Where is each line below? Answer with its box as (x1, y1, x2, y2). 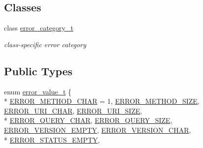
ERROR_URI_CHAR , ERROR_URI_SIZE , (4, 105, 142, 116)
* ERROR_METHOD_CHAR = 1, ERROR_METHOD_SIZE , (4, 96, 200, 106)
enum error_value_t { (4, 86, 72, 96)
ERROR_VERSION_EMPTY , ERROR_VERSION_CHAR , (4, 124, 191, 135)
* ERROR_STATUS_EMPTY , (4, 134, 100, 145)
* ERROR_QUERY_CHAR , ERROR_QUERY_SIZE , (4, 115, 172, 125)
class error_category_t (4, 23, 73, 33)
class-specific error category (4, 39, 86, 49)
